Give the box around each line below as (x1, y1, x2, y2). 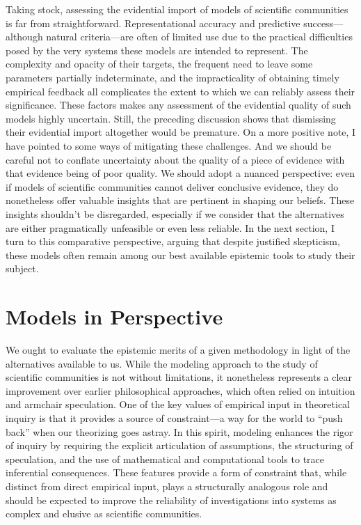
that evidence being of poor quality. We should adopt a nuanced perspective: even (6, 166, 355, 180)
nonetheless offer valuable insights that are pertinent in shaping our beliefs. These (6, 193, 355, 207)
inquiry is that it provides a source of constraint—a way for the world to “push (6, 410, 343, 425)
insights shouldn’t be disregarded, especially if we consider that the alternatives (6, 206, 344, 221)
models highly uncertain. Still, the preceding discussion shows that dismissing (6, 111, 336, 125)
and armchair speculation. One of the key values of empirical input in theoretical (6, 397, 350, 412)
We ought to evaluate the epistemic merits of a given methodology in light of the (6, 343, 351, 356)
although (6, 29, 43, 44)
